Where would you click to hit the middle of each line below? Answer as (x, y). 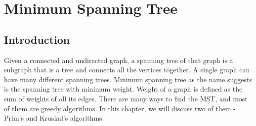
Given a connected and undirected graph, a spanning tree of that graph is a (119, 60)
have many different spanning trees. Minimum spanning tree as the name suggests (128, 79)
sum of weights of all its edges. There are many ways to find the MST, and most (126, 98)
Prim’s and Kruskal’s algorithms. (54, 118)
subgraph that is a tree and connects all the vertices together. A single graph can (127, 70)
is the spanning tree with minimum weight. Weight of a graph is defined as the (123, 89)
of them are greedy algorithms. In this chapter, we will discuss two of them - (120, 108)
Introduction (37, 39)
